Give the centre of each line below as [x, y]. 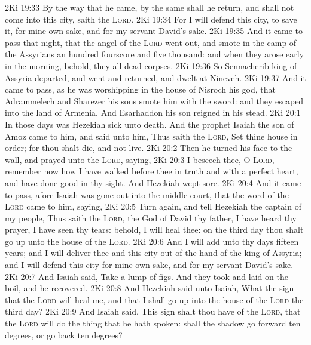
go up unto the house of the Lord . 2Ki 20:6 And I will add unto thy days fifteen [152, 241]
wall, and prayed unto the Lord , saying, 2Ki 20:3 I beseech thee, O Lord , [140, 159]
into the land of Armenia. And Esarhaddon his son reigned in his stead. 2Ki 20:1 [153, 113]
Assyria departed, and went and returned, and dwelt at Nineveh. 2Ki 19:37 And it [155, 77]
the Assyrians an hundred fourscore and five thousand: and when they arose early [155, 54]
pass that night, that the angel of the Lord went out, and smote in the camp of [151, 42]
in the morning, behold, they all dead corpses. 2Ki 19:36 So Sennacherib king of [151, 65]
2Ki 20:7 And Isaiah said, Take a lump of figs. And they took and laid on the [147, 276]
